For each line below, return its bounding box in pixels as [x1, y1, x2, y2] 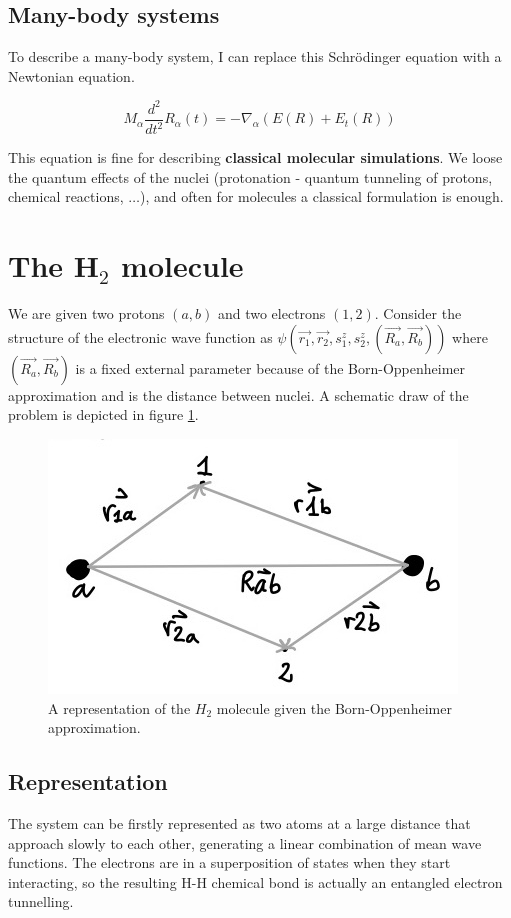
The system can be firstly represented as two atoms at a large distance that [8, 812, 471, 833]
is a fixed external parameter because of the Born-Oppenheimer [75, 357, 466, 378]
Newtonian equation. [8, 65, 135, 86]
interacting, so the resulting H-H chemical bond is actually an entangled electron [8, 871, 503, 892]
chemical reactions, [8, 186, 124, 207]
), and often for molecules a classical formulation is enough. [139, 186, 504, 207]
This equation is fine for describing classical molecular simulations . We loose [8, 147, 503, 168]
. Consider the [374, 303, 462, 324]
